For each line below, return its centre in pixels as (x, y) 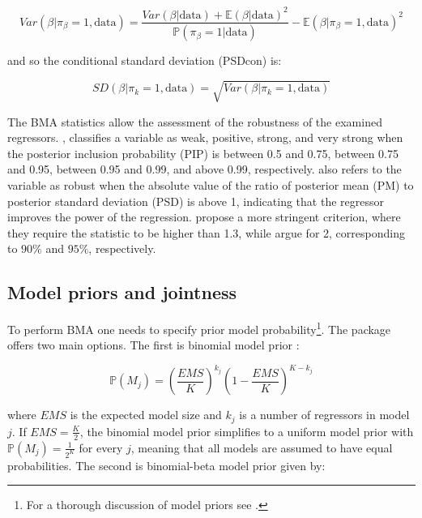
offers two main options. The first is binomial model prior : (153, 345)
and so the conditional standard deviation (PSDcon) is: (145, 60)
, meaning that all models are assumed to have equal (262, 447)
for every (101, 447)
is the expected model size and (146, 415)
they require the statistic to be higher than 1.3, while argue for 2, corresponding (206, 232)
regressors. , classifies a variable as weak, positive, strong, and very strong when (205, 137)
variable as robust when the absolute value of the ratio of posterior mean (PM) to (211, 184)
